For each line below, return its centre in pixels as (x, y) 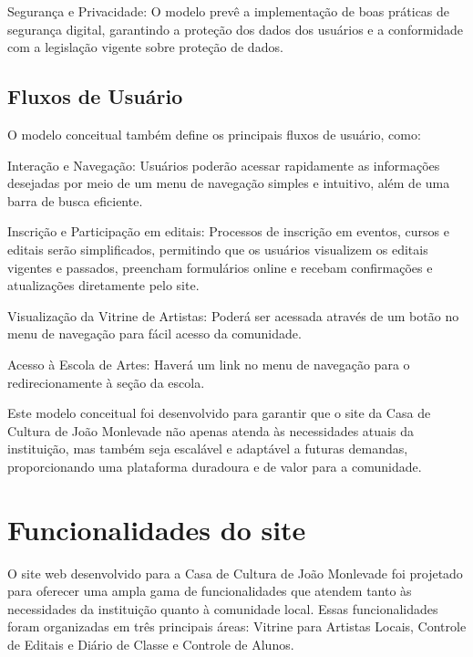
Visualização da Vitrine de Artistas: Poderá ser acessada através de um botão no (233, 315)
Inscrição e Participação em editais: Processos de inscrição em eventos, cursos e (228, 231)
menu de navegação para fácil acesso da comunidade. (154, 334)
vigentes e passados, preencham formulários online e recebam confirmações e (220, 267)
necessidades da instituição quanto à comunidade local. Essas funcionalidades (223, 608)
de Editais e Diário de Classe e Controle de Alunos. (151, 644)
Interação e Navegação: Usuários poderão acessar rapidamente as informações (224, 165)
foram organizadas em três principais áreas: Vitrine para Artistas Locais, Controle (237, 626)
